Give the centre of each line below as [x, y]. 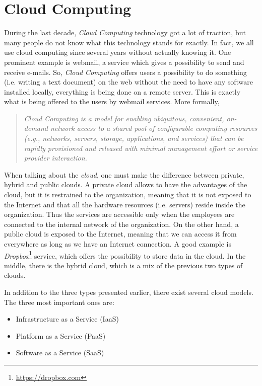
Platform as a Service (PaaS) [61, 335]
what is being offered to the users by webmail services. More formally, [112, 101]
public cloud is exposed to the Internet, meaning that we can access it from [120, 234]
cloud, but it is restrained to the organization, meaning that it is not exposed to [128, 195]
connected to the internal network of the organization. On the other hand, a [121, 224]
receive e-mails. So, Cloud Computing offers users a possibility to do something [125, 72]
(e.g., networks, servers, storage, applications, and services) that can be [134, 138]
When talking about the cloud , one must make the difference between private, [124, 174]
